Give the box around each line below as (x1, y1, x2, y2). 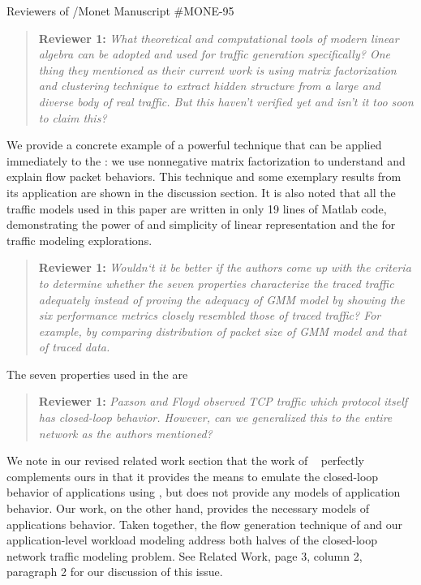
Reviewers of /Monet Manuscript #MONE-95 (6, 2, 234, 19)
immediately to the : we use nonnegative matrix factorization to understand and (6, 152, 406, 169)
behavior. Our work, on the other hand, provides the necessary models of (6, 500, 370, 517)
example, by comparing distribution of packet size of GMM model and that (38, 322, 407, 339)
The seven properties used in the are (6, 365, 188, 382)
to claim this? (38, 109, 107, 126)
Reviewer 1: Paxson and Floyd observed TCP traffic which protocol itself (38, 393, 408, 410)
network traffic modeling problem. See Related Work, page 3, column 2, (6, 547, 363, 564)
